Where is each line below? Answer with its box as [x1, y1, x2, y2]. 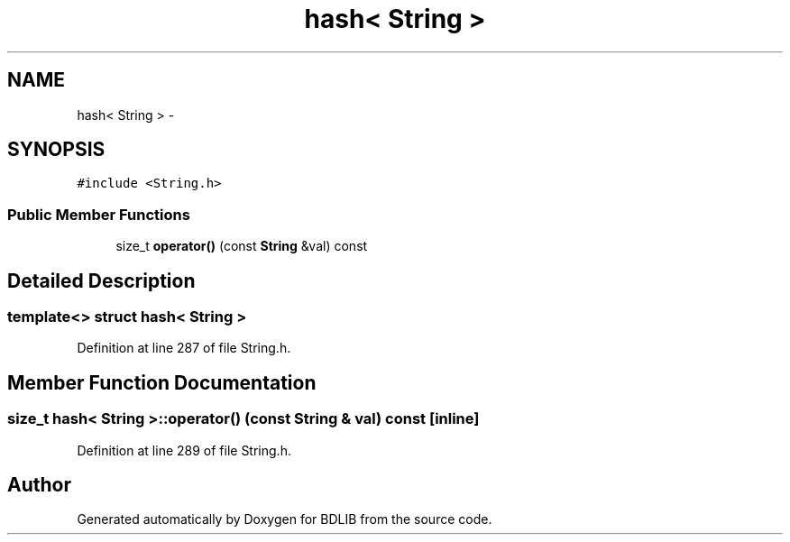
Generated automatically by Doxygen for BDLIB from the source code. [77, 511, 492, 528]
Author [7, 473, 71, 497]
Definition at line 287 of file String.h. [77, 340, 291, 356]
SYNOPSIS [7, 138, 106, 161]
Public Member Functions [7, 205, 190, 224]
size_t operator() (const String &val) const [115, 238, 368, 254]
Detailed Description [7, 269, 196, 292]
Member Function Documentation [7, 371, 317, 394]
